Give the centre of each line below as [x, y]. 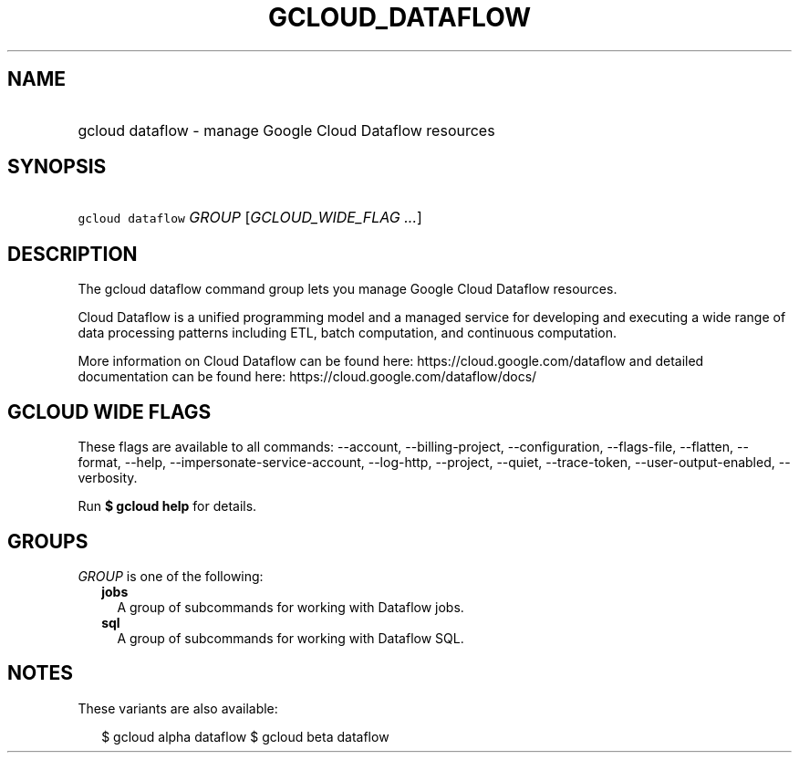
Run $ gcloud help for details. [167, 506]
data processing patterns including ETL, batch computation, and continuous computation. [348, 333]
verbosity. [108, 478]
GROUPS [48, 541]
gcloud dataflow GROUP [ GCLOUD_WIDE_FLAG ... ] [250, 218]
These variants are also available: [178, 708]
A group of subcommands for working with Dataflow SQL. [291, 638]
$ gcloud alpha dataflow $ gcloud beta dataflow [245, 736]
